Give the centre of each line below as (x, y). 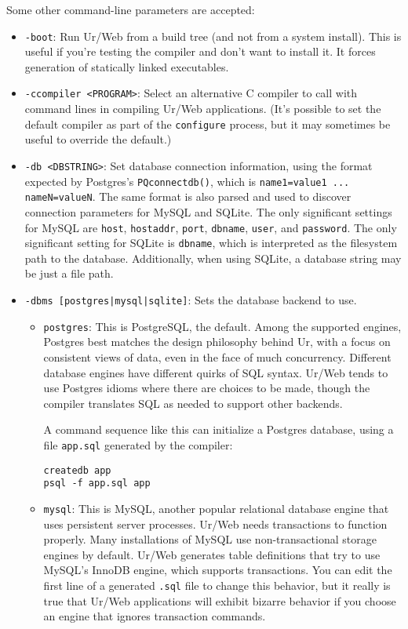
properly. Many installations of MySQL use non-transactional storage (210, 539)
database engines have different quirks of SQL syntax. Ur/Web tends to (216, 372)
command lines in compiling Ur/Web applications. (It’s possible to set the (203, 109)
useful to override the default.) (98, 139)
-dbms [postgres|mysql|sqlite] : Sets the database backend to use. (191, 300)
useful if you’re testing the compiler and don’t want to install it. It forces (200, 51)
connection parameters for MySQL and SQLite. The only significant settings (208, 211)
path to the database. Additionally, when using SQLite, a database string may (213, 258)
